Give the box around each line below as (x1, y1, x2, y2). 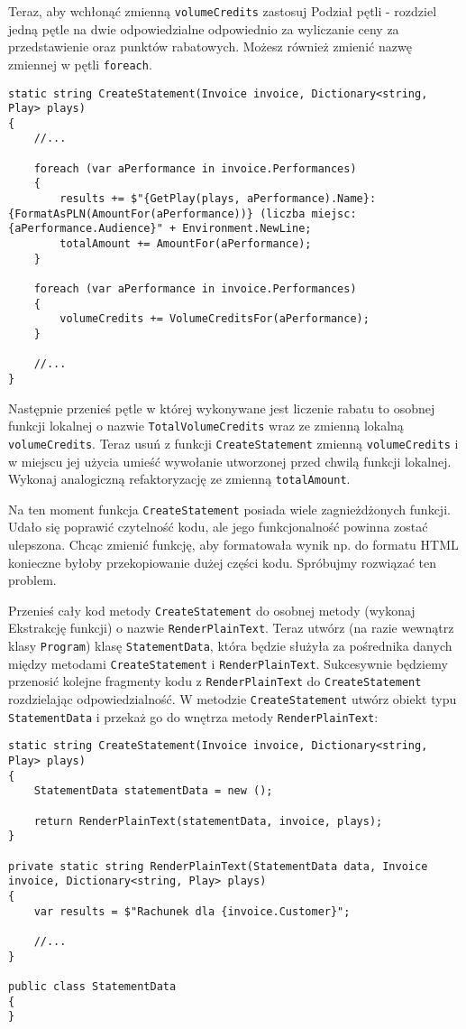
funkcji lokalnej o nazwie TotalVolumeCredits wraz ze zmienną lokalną (8, 416, 404, 435)
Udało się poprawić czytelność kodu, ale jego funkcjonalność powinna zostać (8, 517, 428, 536)
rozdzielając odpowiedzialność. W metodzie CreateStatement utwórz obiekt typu (8, 690, 457, 709)
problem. (8, 570, 57, 589)
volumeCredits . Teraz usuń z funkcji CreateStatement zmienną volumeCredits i (8, 433, 459, 452)
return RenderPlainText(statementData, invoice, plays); (33, 814, 383, 828)
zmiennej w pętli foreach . (8, 54, 152, 73)
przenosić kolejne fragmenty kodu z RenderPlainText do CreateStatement (8, 672, 422, 691)
